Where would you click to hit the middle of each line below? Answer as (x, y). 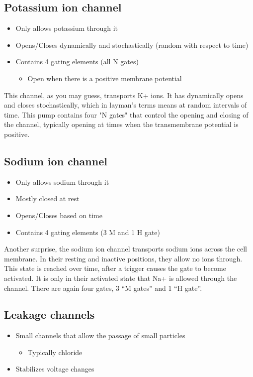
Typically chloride (55, 352)
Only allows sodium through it (62, 182)
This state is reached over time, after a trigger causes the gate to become (115, 268)
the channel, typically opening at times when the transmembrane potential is (121, 124)
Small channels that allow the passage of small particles (100, 335)
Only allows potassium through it (67, 28)
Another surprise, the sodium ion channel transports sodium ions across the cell (126, 249)
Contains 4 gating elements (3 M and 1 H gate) (88, 232)
